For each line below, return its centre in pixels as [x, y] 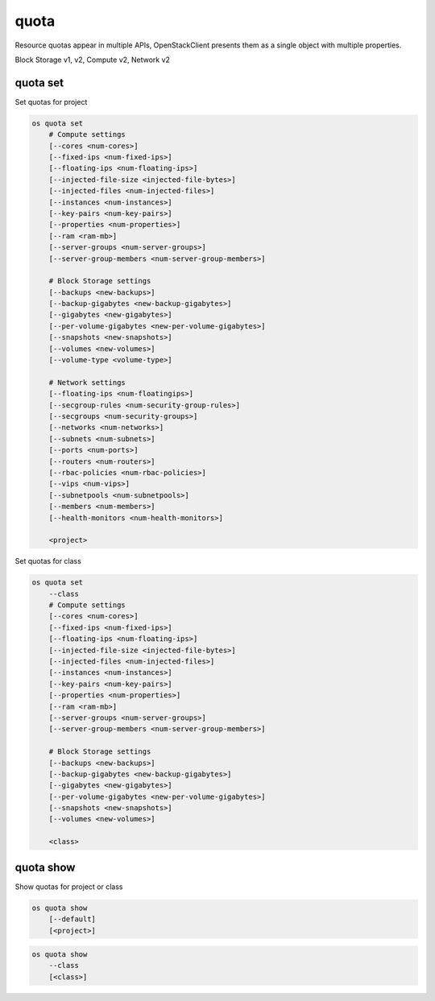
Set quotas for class [48, 561]
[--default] [72, 919]
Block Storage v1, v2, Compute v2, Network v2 [93, 60]
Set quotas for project [51, 101]
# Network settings [87, 382]
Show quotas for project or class [69, 887]
